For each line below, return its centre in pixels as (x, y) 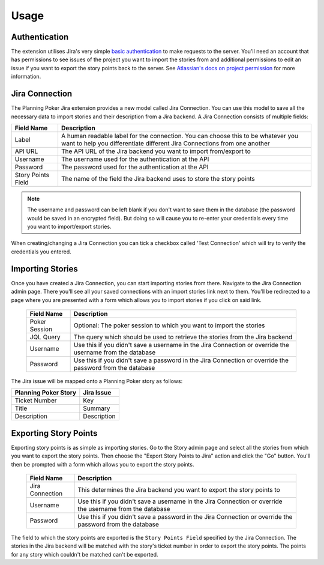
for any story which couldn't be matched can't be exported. (85, 554)
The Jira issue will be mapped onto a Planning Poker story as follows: (97, 381)
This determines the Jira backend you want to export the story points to (179, 490)
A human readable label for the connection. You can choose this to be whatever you (179, 136)
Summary (97, 408)
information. (26, 77)
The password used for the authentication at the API (135, 167)
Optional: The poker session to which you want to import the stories (169, 325)
